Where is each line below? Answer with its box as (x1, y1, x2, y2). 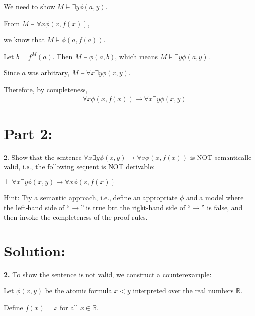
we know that (4, 34, 45, 45)
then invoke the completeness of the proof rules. (4, 212, 148, 222)
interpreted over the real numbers (133, 285, 234, 296)
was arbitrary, (28, 67, 70, 78)
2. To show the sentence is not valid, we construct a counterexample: (4, 269, 212, 279)
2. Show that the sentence (4, 152, 82, 162)
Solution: (4, 240, 66, 260)
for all (60, 302, 78, 312)
